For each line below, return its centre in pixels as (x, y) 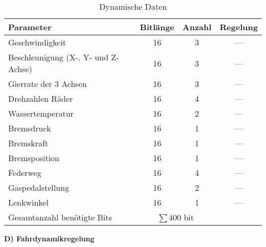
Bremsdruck (30, 128)
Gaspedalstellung (39, 187)
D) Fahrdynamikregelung (49, 238)
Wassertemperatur (41, 113)
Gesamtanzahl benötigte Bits (60, 217)
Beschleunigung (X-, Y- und (58, 57)
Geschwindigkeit (37, 42)
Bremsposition (34, 158)
